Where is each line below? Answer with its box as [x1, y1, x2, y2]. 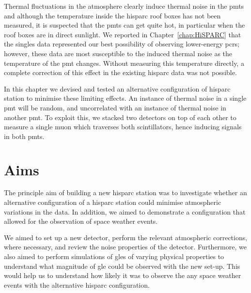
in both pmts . [4, 131, 45, 141]
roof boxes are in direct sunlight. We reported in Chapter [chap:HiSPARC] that [4, 29, 241, 39]
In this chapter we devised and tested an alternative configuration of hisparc [4, 83, 231, 93]
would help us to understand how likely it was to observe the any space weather [4, 270, 241, 280]
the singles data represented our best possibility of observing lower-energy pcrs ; [4, 39, 239, 49]
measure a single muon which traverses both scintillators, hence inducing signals [4, 122, 242, 132]
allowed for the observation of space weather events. [4, 216, 158, 226]
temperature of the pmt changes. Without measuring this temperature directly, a [4, 58, 244, 68]
